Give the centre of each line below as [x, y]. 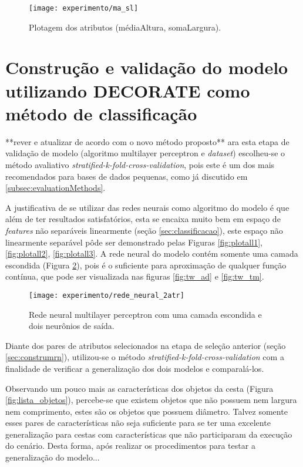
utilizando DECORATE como [128, 90]
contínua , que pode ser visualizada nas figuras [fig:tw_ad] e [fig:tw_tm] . [135, 276]
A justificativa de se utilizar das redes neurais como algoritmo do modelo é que [147, 207]
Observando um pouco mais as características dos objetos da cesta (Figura [139, 388]
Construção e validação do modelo [147, 67]
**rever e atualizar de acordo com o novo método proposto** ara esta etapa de [147, 141]
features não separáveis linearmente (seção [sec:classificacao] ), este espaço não [144, 230]
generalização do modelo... [53, 457]
